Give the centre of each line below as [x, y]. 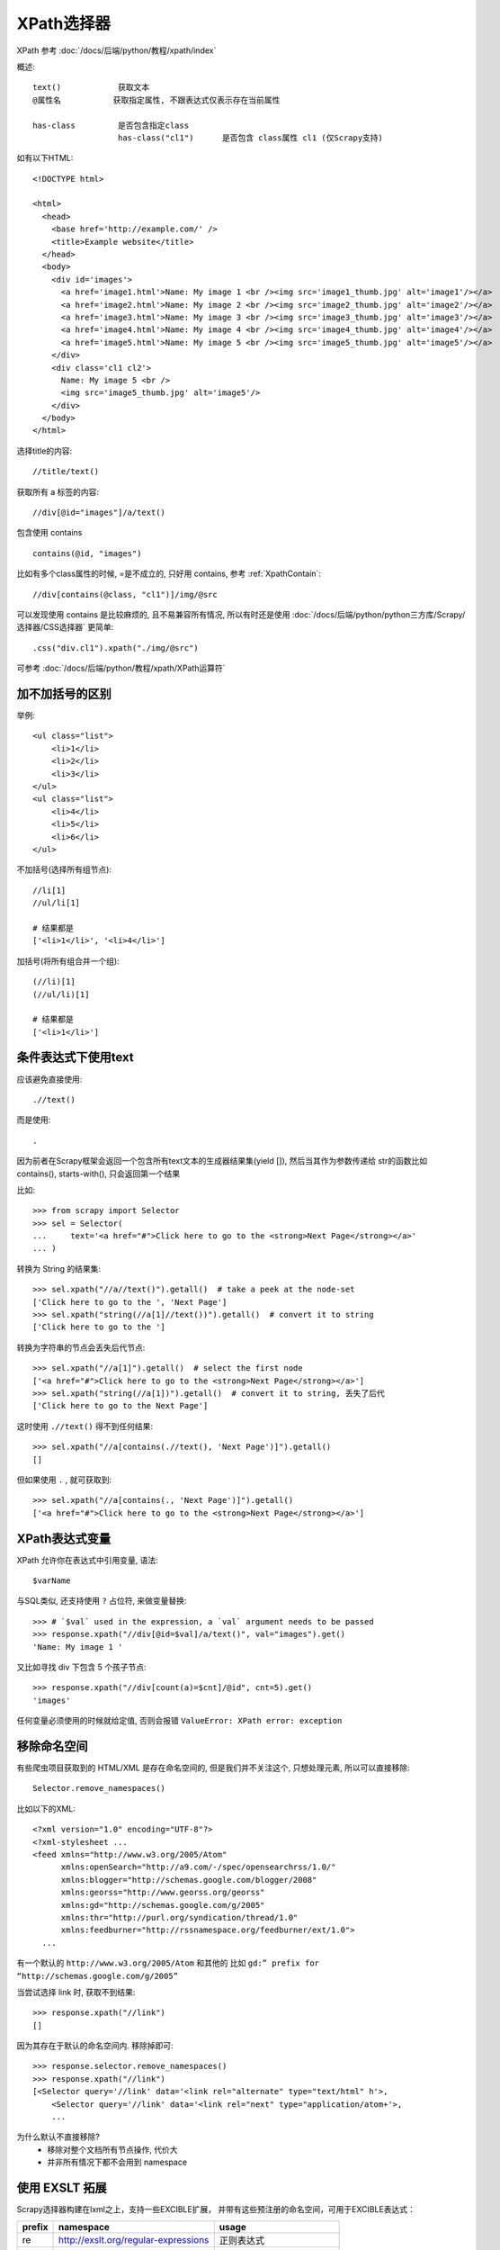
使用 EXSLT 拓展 [62, 2188]
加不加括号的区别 [64, 693]
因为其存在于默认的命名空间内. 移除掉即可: [95, 2046]
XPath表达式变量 [64, 1539]
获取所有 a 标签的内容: [58, 491]
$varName [52, 1581]
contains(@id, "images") [87, 553]
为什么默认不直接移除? [58, 2137]
